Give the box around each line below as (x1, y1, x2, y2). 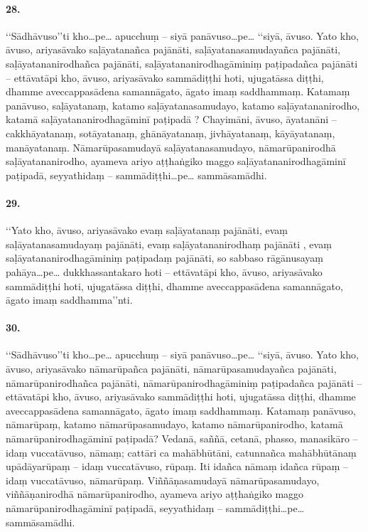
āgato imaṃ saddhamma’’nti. (6, 292, 133, 307)
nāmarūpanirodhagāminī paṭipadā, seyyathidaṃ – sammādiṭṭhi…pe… (6, 501, 305, 516)
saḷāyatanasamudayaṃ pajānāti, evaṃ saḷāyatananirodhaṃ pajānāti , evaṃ (6, 236, 332, 251)
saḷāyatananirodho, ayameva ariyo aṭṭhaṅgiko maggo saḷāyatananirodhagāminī (6, 154, 346, 169)
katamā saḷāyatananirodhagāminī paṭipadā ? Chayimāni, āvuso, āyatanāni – (6, 112, 337, 127)
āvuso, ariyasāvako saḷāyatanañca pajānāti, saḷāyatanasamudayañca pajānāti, (6, 42, 341, 57)
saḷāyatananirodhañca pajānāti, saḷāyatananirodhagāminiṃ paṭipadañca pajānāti (6, 55, 358, 70)
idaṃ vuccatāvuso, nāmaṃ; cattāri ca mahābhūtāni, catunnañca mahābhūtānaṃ (6, 445, 357, 459)
